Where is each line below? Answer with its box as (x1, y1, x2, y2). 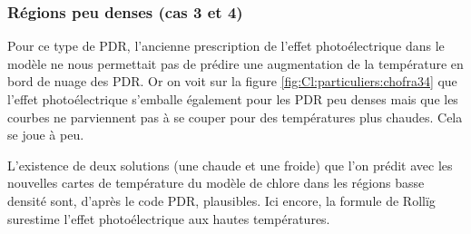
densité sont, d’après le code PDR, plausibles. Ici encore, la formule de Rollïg (7, 190, 436, 210)
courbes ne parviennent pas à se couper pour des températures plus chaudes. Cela (7, 107, 463, 126)
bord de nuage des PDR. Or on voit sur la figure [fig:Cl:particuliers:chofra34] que (7, 72, 457, 91)
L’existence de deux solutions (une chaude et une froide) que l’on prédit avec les (7, 155, 453, 174)
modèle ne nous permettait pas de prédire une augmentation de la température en (7, 54, 464, 73)
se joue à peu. (7, 125, 84, 144)
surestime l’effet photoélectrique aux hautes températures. (7, 209, 330, 228)
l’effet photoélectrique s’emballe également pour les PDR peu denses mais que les (7, 90, 458, 108)
